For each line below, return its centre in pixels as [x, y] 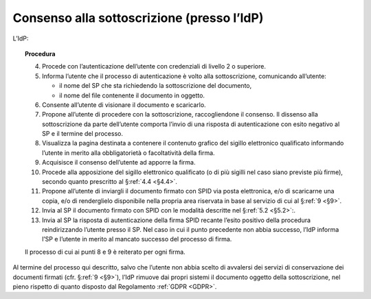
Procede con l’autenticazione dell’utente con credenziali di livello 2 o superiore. [154, 67]
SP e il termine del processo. [83, 134]
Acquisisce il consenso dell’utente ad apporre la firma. [119, 163]
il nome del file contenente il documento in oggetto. [132, 95]
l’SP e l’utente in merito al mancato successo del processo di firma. [137, 239]
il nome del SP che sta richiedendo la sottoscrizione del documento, [156, 86]
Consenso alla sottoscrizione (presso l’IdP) [138, 18]
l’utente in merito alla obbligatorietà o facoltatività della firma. [129, 153]
